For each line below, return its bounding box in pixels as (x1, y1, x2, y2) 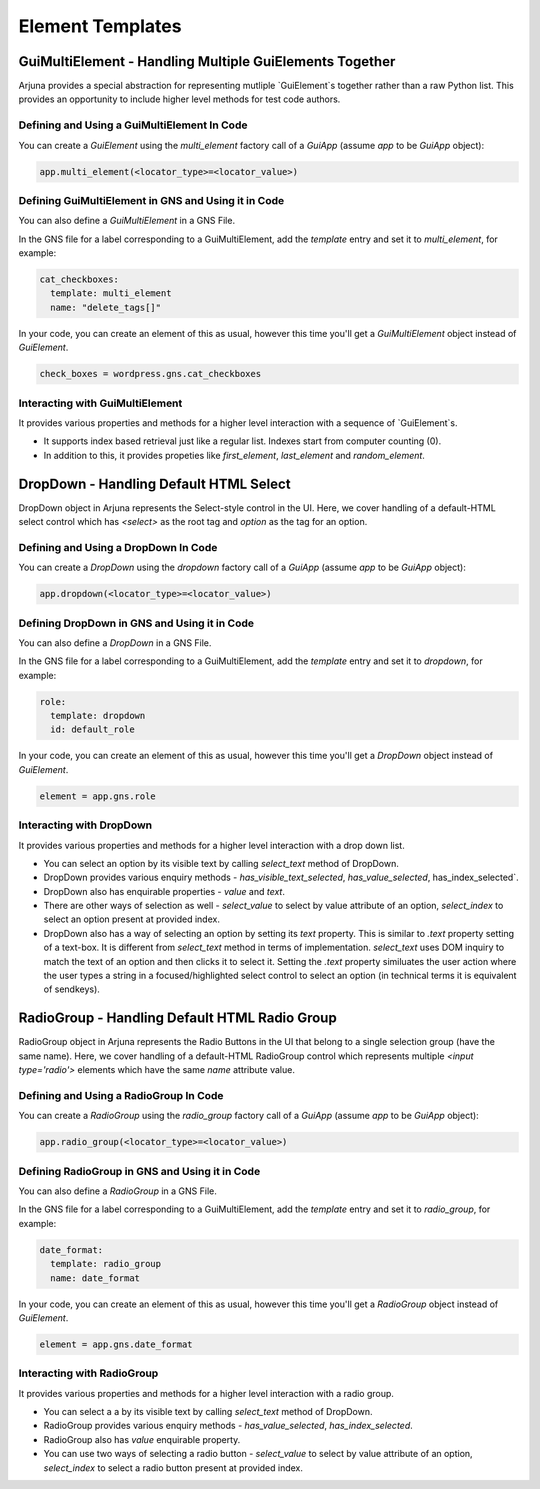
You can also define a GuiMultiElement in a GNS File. (18, 215, 235, 227)
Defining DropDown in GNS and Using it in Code (18, 616, 255, 630)
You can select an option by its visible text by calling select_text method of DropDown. (43, 857, 399, 869)
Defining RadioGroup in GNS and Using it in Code (18, 1164, 261, 1178)
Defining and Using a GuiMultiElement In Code (18, 118, 248, 132)
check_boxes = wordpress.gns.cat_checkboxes (39, 368, 262, 380)
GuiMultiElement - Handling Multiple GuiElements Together (18, 53, 396, 70)
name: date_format (50, 1272, 140, 1284)
